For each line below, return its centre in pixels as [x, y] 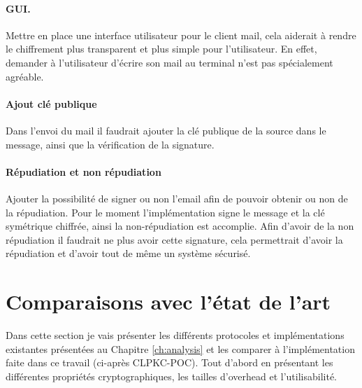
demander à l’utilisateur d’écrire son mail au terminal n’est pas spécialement [169, 62]
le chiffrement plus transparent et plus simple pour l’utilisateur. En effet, [161, 49]
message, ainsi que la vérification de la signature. [110, 144]
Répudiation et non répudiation [84, 171]
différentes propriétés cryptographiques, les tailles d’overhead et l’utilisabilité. [171, 376]
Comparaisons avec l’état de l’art [168, 302]
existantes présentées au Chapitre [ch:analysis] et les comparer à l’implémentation [180, 348]
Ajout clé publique [51, 103]
